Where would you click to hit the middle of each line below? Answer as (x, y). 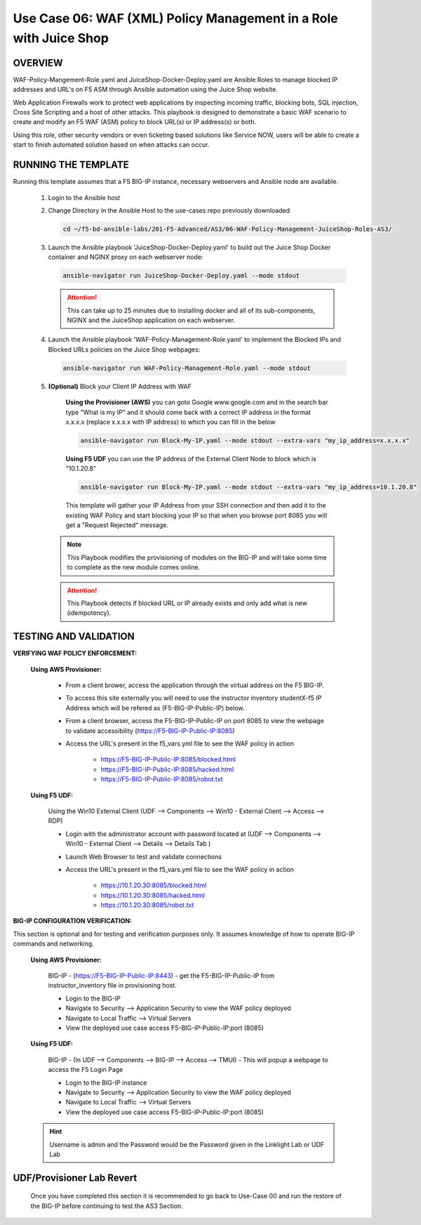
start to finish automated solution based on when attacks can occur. (111, 145)
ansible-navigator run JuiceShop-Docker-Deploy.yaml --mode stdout (181, 276)
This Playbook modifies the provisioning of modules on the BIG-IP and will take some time (197, 557)
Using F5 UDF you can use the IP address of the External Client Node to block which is (191, 458)
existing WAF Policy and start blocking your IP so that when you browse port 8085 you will (196, 515)
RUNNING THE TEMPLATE (71, 165)
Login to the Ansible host (84, 197)
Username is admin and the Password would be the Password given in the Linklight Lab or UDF (187, 1144)
